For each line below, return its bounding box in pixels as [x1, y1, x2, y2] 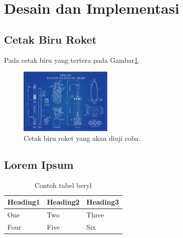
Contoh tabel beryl [34, 180, 92, 190]
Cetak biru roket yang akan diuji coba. [24, 132, 141, 143]
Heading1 [7, 197, 40, 207]
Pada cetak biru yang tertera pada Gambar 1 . [4, 54, 140, 65]
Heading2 [47, 197, 80, 207]
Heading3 [86, 197, 119, 207]
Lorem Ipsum [4, 157, 74, 172]
